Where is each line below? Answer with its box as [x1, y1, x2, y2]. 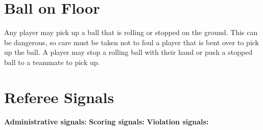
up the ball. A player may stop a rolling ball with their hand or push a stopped [4, 47, 253, 57]
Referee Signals [4, 86, 114, 107]
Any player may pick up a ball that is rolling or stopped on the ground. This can [4, 27, 258, 38]
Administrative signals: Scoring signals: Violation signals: [4, 116, 209, 126]
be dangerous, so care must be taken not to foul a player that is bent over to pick [4, 37, 259, 47]
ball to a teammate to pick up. [4, 56, 100, 67]
